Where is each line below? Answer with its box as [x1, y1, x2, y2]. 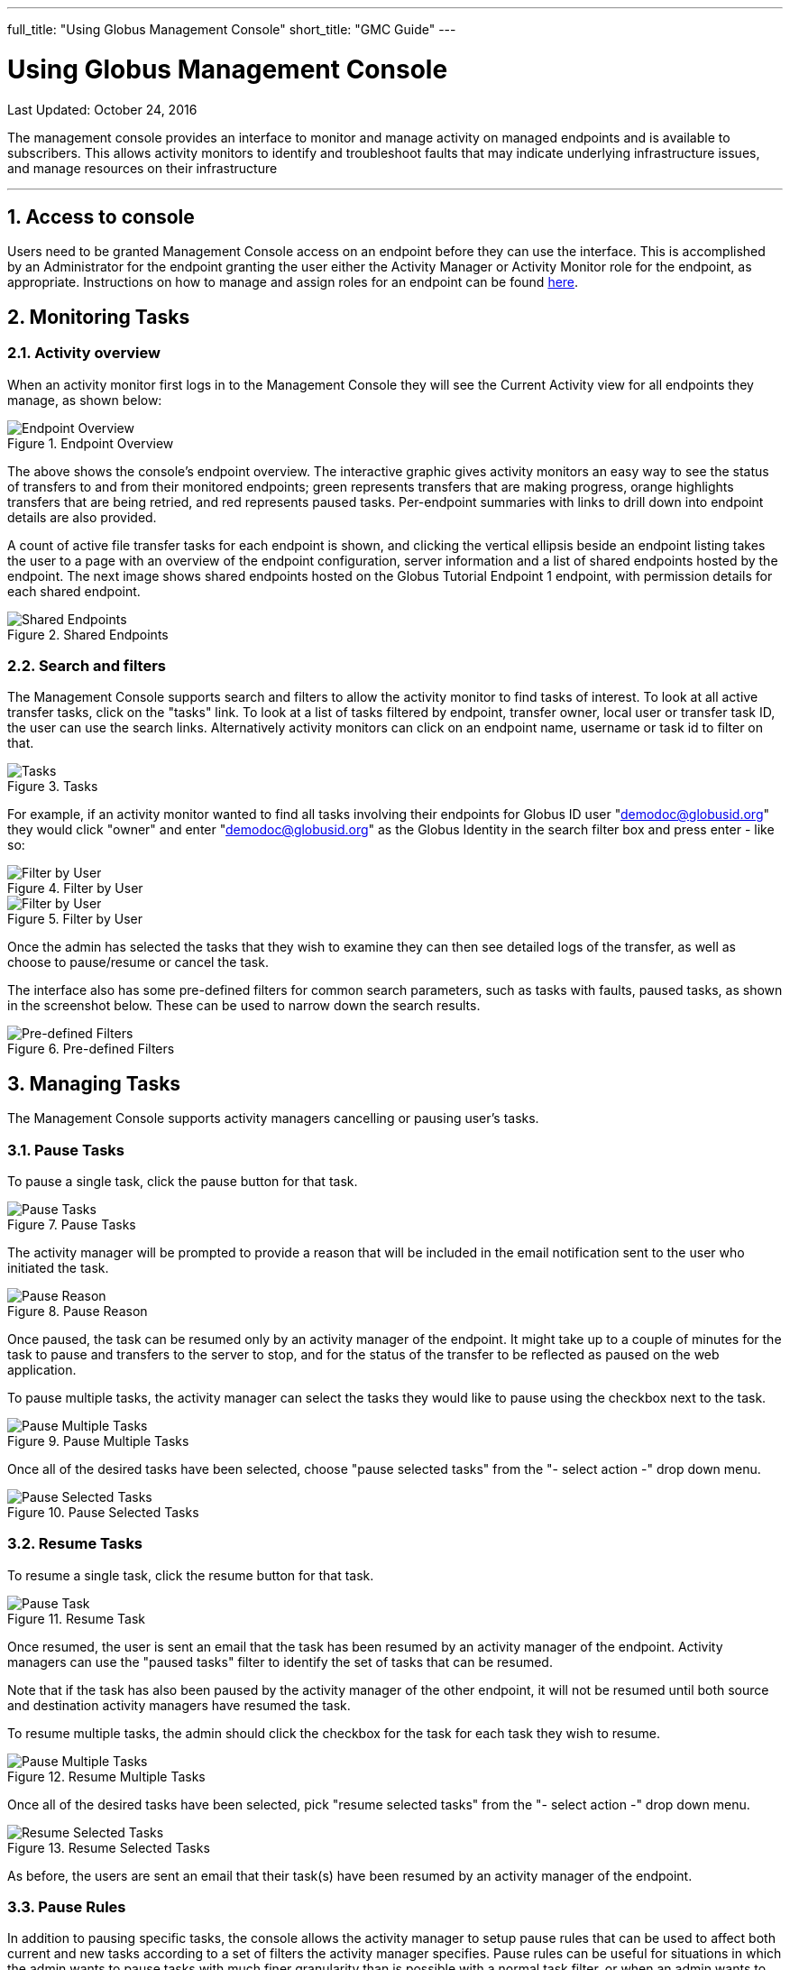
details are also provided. [7, 509, 157, 525]
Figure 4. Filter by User [7, 880, 143, 897]
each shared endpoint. [7, 583, 141, 599]
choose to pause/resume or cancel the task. [7, 954, 269, 971]
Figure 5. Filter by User [7, 911, 142, 927]
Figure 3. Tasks [7, 778, 98, 795]
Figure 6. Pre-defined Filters [7, 1041, 175, 1057]
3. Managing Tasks [7, 1072, 181, 1095]
